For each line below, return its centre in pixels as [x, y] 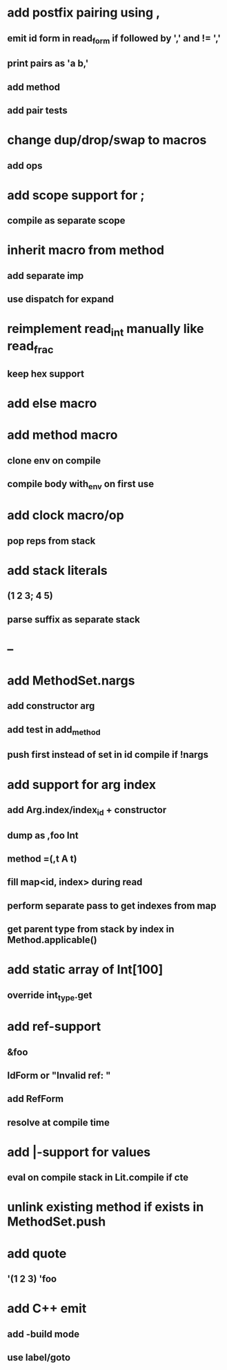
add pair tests [37, 110]
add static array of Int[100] [85, 970]
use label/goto [39, 1358]
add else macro [52, 404]
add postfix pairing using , [84, 13]
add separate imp [46, 275]
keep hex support [46, 373]
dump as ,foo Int [43, 835]
